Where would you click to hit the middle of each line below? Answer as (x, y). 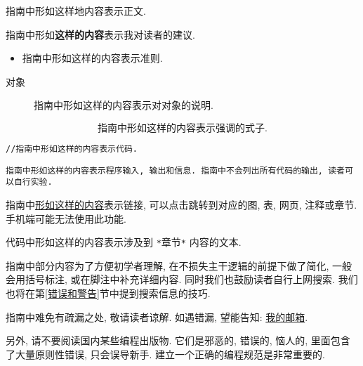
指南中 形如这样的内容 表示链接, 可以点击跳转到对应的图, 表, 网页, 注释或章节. (181, 204)
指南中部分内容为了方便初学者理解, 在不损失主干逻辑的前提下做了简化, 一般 (179, 265)
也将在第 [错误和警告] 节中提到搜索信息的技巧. (108, 293)
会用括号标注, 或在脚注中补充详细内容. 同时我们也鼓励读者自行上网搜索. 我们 (182, 279)
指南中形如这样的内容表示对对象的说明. (124, 105)
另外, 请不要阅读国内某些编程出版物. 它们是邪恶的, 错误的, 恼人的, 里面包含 (178, 340)
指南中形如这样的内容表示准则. (92, 58)
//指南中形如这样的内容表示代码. (72, 149)
